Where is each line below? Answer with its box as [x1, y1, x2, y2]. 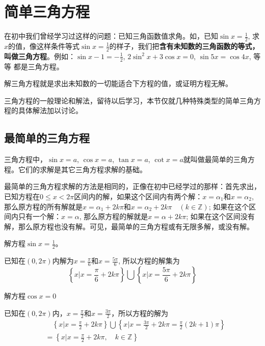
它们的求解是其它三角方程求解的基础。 [18, 164, 147, 174]
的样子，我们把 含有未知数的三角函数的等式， [109, 40, 259, 51]
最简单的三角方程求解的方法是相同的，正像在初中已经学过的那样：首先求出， [4, 181, 261, 192]
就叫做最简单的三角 [183, 154, 248, 165]
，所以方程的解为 [111, 307, 169, 318]
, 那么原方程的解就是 [79, 211, 148, 222]
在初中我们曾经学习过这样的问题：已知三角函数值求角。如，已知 [4, 31, 218, 41]
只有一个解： [18, 211, 61, 222]
